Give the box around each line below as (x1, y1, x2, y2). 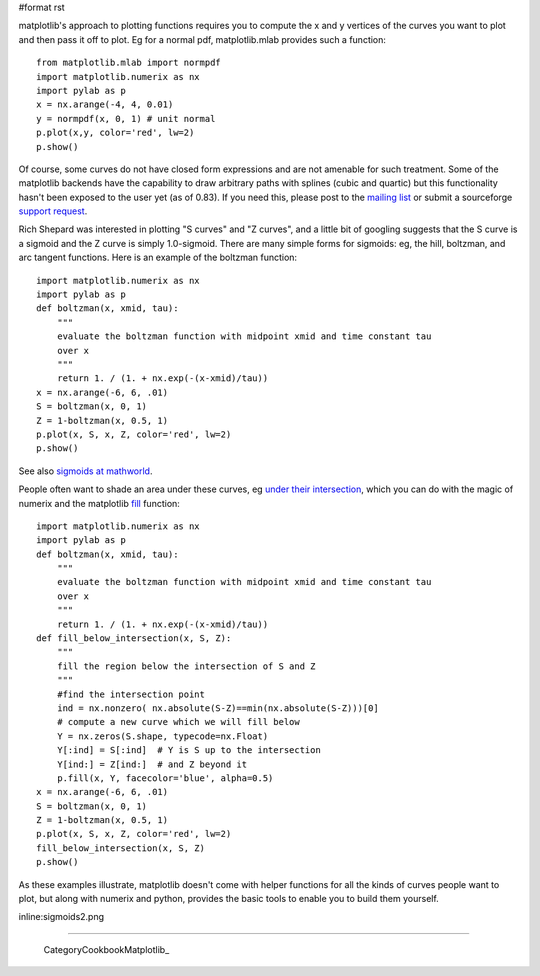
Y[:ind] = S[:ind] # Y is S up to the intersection (56, 745, 322, 756)
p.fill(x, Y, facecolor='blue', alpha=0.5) (56, 772, 274, 784)
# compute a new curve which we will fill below (56, 716, 300, 728)
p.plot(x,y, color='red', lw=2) (36, 127, 195, 139)
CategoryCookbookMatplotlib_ (43, 943, 170, 955)
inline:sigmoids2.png (18, 911, 105, 923)
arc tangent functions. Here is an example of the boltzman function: (18, 251, 298, 264)
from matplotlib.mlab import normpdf (36, 57, 222, 69)
